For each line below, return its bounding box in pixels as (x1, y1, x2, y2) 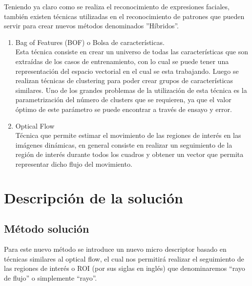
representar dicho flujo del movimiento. (15, 158, 132, 169)
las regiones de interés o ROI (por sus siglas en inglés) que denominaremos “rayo (4, 263, 245, 273)
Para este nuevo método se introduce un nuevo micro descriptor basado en (4, 244, 227, 254)
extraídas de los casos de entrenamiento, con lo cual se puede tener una (15, 56, 229, 66)
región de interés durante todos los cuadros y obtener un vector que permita (15, 149, 244, 159)
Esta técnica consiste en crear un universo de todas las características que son (15, 46, 249, 57)
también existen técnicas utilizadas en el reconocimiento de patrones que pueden (4, 11, 245, 21)
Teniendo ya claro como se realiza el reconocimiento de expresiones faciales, (4, 1, 230, 11)
